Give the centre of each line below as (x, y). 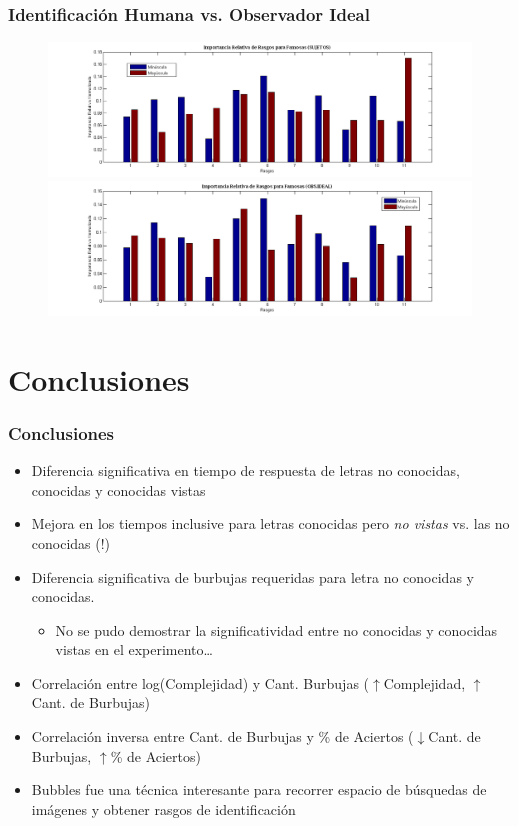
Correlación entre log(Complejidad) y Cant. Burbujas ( (200, 682)
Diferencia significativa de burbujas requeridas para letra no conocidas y (252, 576)
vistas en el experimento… (134, 649)
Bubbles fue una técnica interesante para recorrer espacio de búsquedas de (259, 789)
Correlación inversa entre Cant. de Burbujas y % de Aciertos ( (222, 736)
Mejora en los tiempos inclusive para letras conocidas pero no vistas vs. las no (270, 523)
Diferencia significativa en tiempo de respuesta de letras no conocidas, (245, 470)
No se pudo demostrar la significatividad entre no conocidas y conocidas (276, 629)
